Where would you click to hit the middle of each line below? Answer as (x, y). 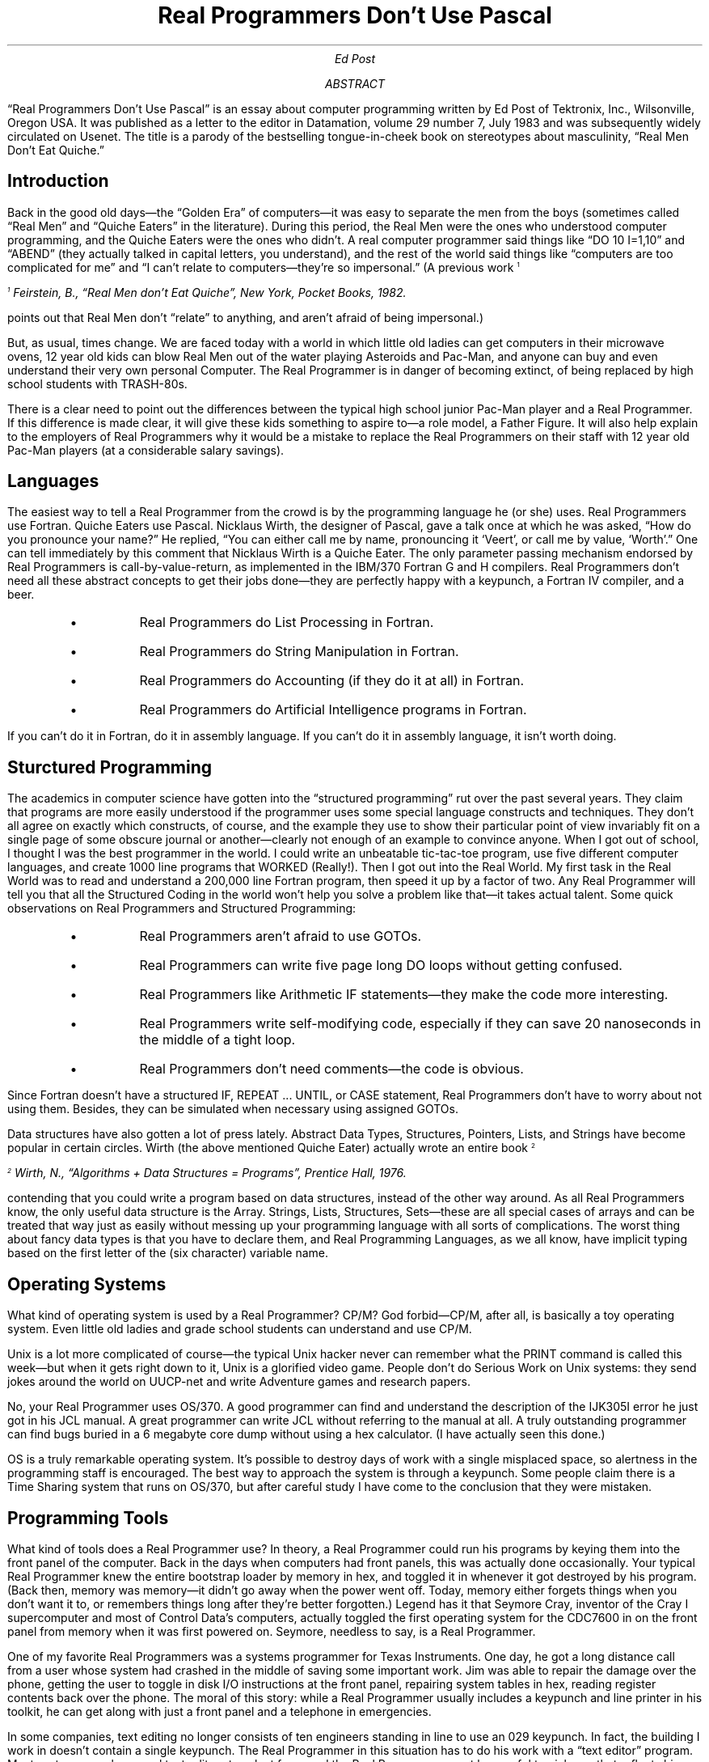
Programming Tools (88, 1518)
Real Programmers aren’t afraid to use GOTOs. (281, 936)
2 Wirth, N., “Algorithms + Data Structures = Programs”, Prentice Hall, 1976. (207, 1173)
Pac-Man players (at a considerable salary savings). (146, 450)
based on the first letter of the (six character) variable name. (168, 1253)
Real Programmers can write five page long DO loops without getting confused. (381, 966)
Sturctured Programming (110, 767)
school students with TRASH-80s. (97, 383)
